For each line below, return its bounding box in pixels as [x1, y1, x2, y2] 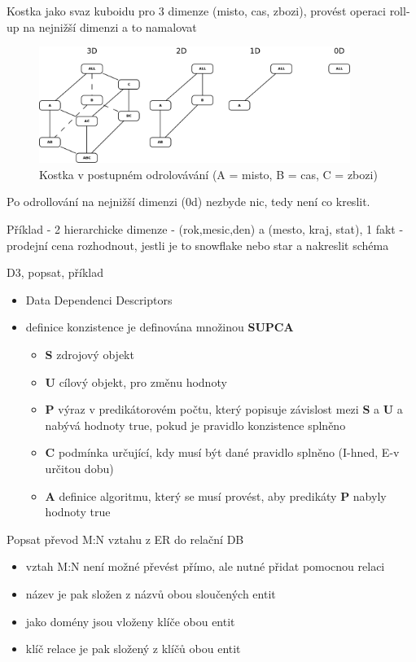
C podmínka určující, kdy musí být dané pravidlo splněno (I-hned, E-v [45, 444, 400, 461]
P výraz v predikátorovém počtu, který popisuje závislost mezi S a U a [45, 401, 403, 418]
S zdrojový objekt [45, 346, 134, 363]
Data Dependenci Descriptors [25, 291, 173, 308]
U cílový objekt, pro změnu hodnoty [45, 373, 227, 390]
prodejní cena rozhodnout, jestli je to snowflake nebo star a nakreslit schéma [7, 236, 389, 253]
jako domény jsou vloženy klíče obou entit [25, 612, 235, 629]
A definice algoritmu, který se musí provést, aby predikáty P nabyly [45, 487, 387, 504]
